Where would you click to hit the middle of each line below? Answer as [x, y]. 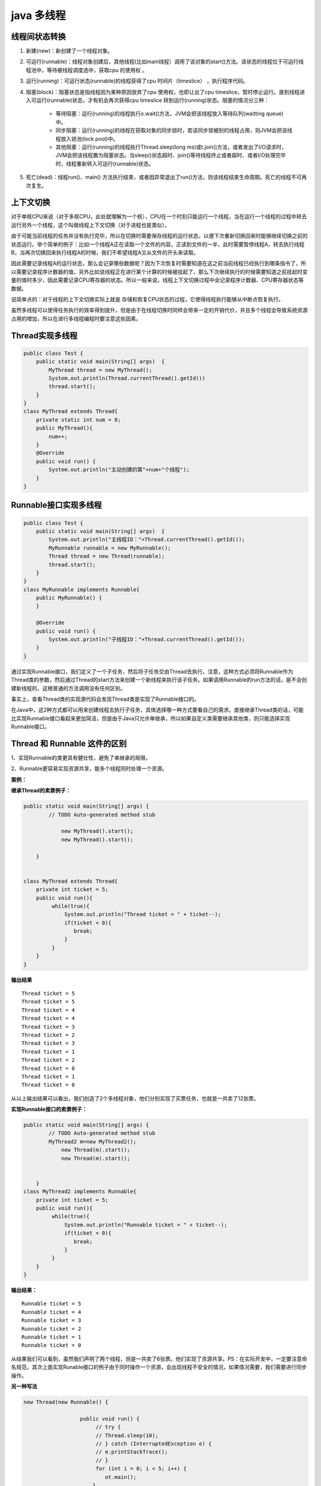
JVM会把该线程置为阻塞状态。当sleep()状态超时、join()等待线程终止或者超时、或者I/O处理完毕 [171, 155]
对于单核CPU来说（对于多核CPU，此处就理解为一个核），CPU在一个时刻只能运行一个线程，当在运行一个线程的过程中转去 [159, 216]
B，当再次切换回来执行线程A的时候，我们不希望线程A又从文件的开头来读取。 [105, 252]
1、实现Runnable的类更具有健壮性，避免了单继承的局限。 [81, 758]
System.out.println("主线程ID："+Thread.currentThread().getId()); [147, 540]
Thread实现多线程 [44, 336]
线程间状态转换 [38, 37]
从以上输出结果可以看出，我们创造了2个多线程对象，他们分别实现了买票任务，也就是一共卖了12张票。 [135, 1098]
